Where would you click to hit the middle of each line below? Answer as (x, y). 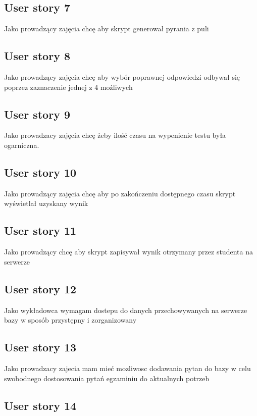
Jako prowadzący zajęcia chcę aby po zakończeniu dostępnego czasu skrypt (120, 193)
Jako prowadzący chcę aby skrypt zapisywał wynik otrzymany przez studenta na (128, 252)
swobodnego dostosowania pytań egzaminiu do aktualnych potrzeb (107, 378)
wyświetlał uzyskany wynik (46, 203)
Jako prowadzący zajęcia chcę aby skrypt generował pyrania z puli (107, 29)
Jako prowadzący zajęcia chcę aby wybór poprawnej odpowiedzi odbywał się (122, 77)
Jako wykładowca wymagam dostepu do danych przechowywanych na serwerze (126, 310)
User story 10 (40, 172)
